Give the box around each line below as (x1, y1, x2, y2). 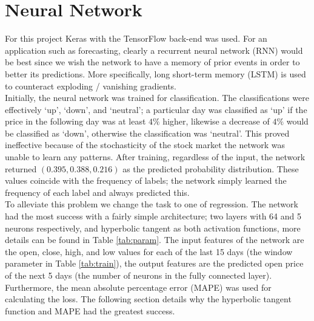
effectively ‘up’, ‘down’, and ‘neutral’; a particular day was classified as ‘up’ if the (5, 103, 307, 115)
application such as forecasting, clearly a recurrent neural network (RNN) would (5, 44, 303, 56)
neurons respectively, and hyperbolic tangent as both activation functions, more (5, 221, 301, 234)
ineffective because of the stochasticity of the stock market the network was (5, 138, 285, 151)
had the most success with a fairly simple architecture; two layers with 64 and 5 (5, 210, 302, 222)
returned (5, 162, 37, 175)
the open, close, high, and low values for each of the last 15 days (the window (5, 245, 293, 258)
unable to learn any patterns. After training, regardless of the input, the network (5, 151, 306, 163)
